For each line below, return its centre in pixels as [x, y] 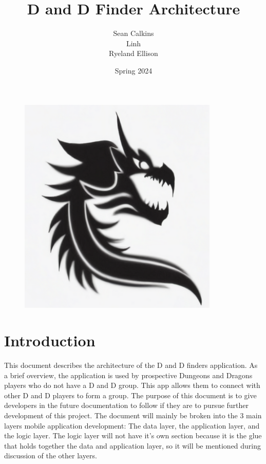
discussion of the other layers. [51, 456]
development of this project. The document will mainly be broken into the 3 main [133, 415]
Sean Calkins [134, 33]
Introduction [50, 340]
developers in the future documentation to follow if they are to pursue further [127, 405]
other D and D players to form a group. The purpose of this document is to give [130, 395]
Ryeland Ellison [134, 53]
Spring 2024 [134, 70]
